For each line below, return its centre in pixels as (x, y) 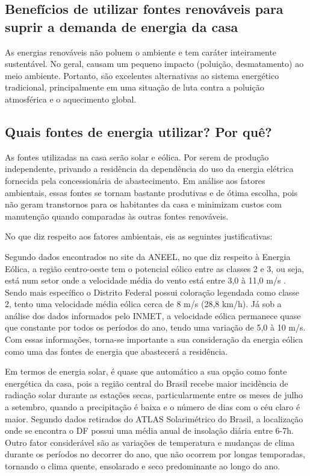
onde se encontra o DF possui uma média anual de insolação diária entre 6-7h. (149, 430)
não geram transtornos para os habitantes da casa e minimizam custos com (143, 204)
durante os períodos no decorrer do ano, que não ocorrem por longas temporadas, (155, 454)
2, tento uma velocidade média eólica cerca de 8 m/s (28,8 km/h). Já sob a (143, 304)
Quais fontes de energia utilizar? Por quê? (138, 131)
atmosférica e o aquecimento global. (71, 99)
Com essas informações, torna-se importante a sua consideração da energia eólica (154, 339)
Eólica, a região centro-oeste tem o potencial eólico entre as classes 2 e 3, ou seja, (155, 268)
